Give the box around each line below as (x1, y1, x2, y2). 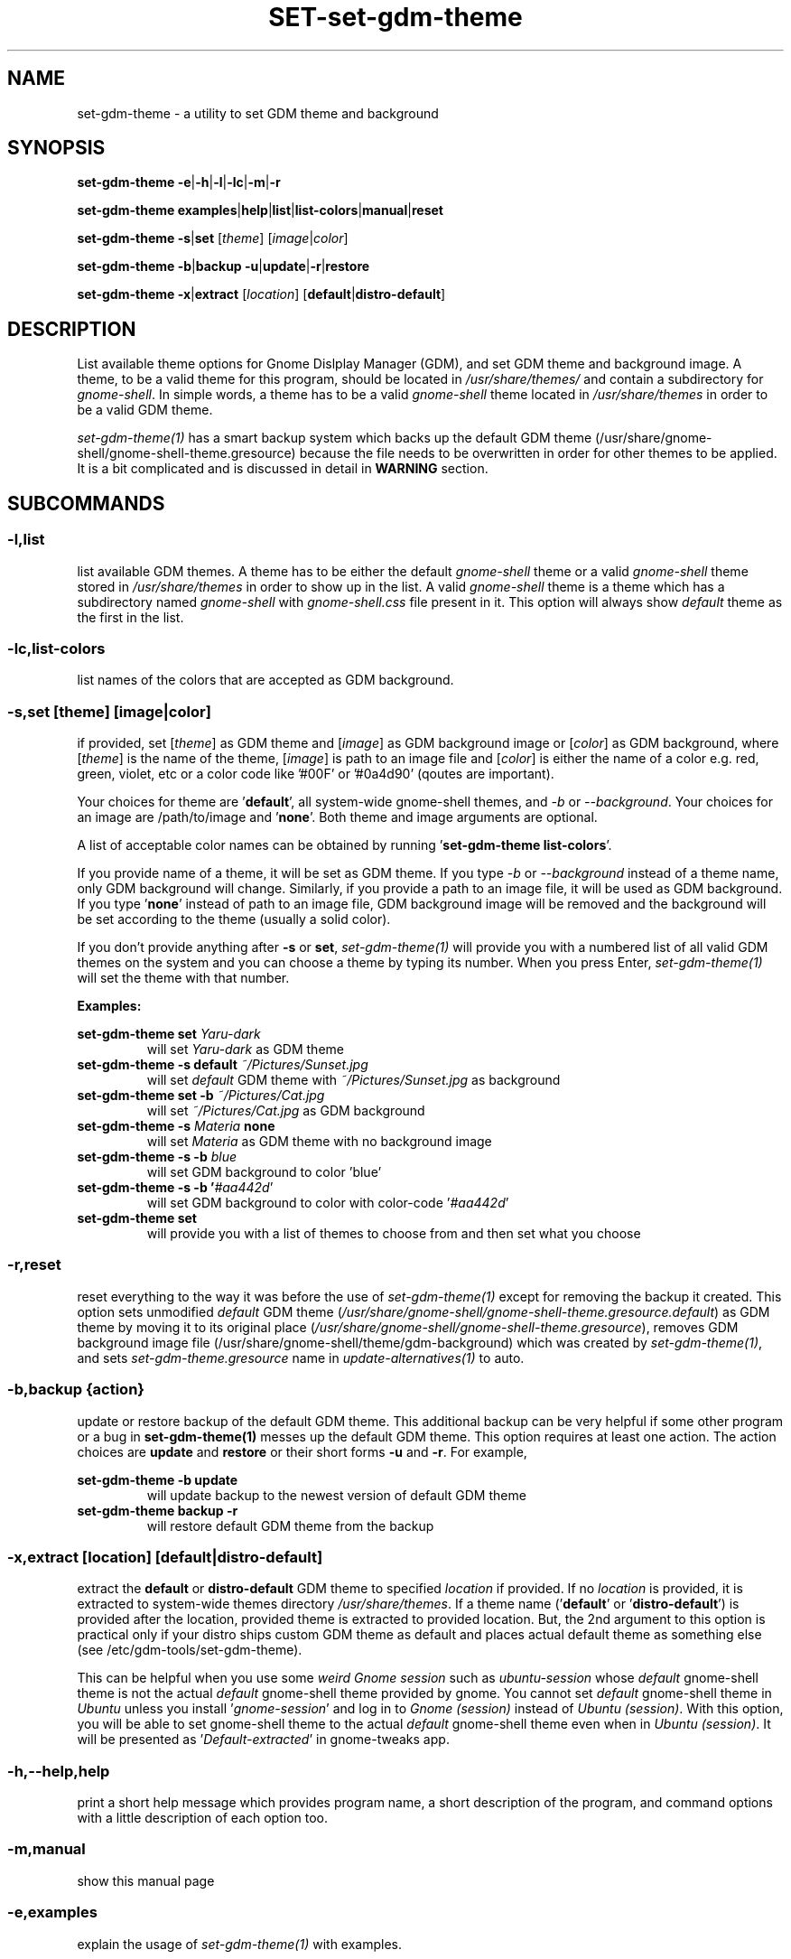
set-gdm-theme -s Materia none (77, 1118, 275, 1133)
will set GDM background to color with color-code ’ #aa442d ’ (146, 1195, 509, 1210)
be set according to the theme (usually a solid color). (77, 911, 391, 927)
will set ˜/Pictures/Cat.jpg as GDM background (146, 1103, 425, 1118)
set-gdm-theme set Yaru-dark (77, 1026, 261, 1041)
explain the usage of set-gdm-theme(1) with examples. (77, 1936, 403, 1952)
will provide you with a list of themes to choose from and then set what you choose (146, 1226, 641, 1241)
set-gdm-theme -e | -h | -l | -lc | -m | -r (77, 174, 281, 191)
